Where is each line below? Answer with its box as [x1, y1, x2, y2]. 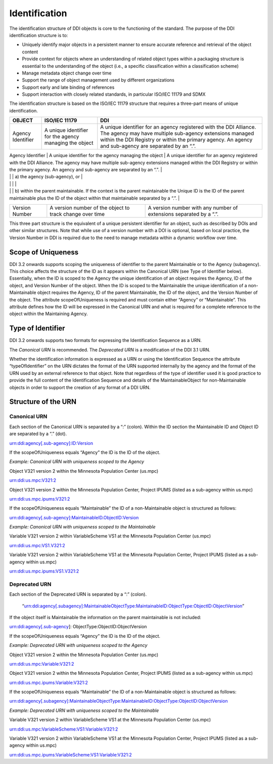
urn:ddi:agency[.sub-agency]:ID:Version [9, 440, 94, 446]
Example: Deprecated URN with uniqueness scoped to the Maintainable [9, 707, 159, 713]
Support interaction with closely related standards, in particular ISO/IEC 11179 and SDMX [22, 91, 206, 97]
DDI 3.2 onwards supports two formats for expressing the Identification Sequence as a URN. [9, 337, 202, 343]
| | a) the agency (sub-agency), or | [9, 174, 83, 180]
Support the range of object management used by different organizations [22, 77, 174, 83]
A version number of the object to [50, 204, 130, 211]
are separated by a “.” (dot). [9, 431, 67, 437]
